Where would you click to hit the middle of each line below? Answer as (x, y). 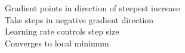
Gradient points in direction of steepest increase (92, 8)
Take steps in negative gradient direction (79, 19)
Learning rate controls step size (62, 31)
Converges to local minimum (57, 43)
